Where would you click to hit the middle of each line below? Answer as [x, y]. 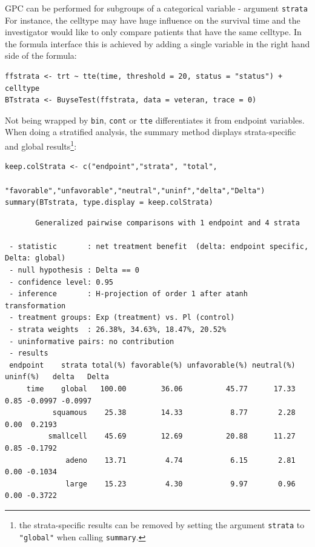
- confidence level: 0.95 [61, 282]
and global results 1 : [41, 145]
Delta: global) [35, 258]
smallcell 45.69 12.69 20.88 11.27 [172, 436]
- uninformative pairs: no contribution [92, 341]
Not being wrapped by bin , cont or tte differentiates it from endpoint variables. [155, 120]
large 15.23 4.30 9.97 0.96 [181, 484]
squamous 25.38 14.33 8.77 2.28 [174, 413]
